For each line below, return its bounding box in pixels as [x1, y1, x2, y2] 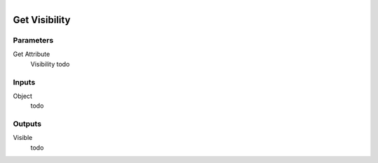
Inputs [13, 77, 36, 87]
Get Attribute [13, 50, 50, 59]
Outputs [13, 119, 42, 129]
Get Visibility [13, 14, 71, 26]
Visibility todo [30, 59, 70, 68]
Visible [13, 134, 33, 142]
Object [13, 92, 33, 100]
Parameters [13, 35, 54, 45]
